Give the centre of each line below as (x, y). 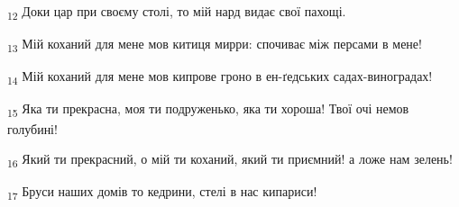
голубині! (32, 128)
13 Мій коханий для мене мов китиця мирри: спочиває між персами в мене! (215, 45)
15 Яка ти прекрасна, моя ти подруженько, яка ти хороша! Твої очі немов (208, 110)
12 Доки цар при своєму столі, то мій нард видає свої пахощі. (177, 12)
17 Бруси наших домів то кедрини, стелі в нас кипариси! (162, 193)
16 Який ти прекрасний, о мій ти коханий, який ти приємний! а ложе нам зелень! (230, 160)
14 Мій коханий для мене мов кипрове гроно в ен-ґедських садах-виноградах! (220, 77)
